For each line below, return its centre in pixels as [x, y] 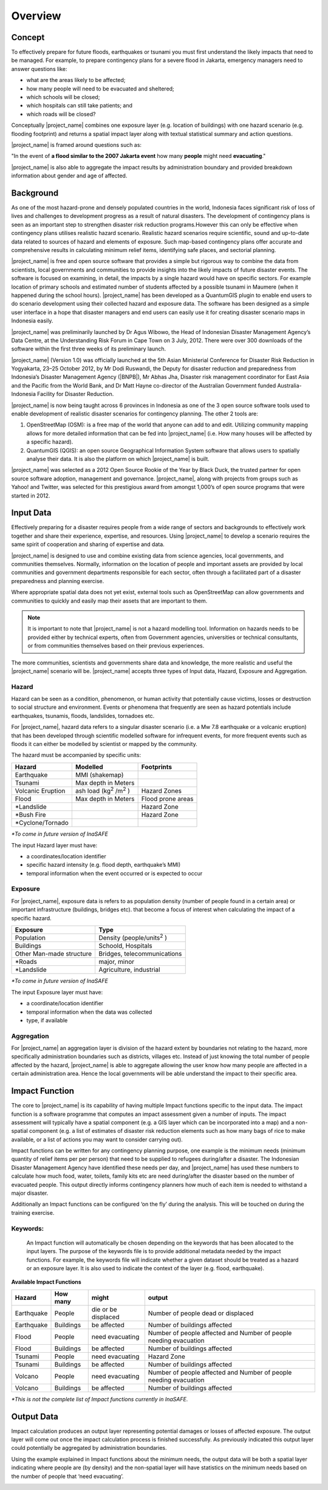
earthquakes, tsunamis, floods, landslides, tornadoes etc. [83, 716]
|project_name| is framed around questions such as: [77, 145]
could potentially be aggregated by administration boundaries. [89, 1448]
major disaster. [30, 1193]
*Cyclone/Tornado [42, 823]
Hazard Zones [162, 791]
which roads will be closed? [61, 114]
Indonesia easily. [32, 321]
